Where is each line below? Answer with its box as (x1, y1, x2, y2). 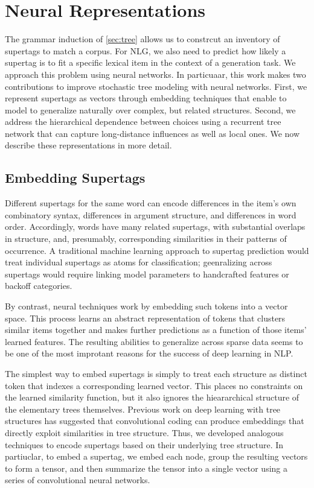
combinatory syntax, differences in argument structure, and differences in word (5, 208, 296, 221)
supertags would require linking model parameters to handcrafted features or (5, 267, 289, 280)
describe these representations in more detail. (5, 139, 172, 151)
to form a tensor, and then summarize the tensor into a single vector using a (5, 461, 287, 474)
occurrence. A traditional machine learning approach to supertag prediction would (5, 244, 309, 256)
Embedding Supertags (5, 168, 146, 187)
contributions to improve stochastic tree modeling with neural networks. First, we (5, 80, 307, 92)
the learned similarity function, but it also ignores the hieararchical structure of (5, 391, 300, 404)
